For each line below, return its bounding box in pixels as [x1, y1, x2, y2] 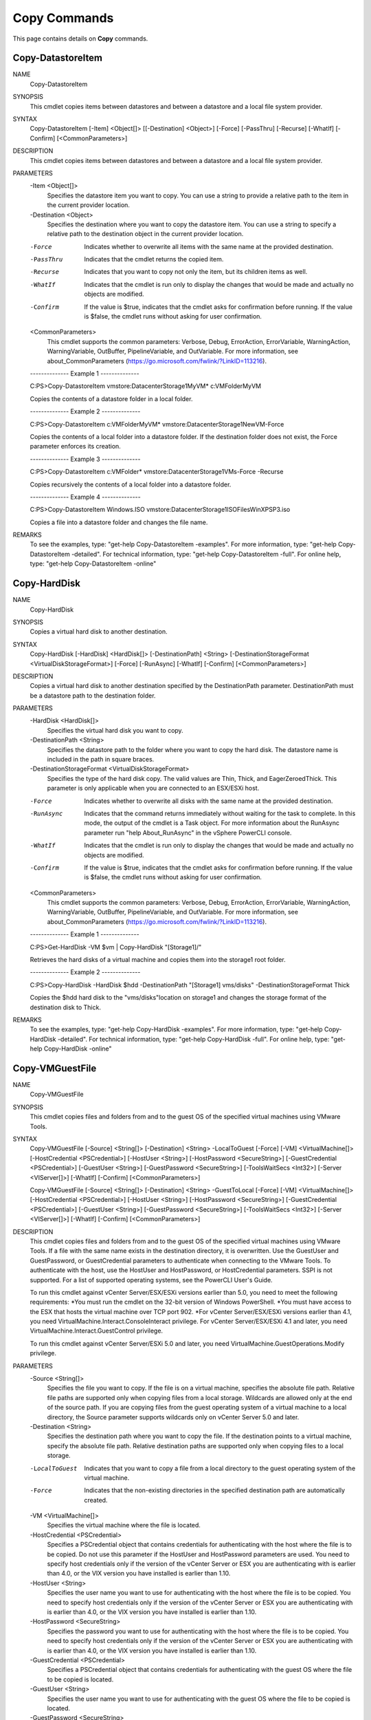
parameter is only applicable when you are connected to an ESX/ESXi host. [47, 784, 260, 793]
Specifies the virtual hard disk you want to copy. [47, 726, 183, 734]
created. [84, 1496, 108, 1504]
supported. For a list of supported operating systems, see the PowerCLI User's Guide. [30, 1276, 273, 1284]
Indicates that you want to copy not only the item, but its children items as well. [84, 268, 308, 276]
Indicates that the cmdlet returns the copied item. [84, 255, 224, 264]
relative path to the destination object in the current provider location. [47, 230, 244, 238]
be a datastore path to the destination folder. [30, 691, 156, 700]
